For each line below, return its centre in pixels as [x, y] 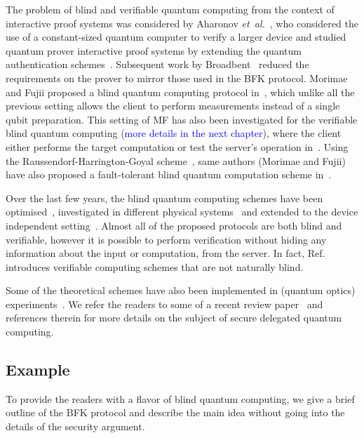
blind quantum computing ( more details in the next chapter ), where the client [174, 133]
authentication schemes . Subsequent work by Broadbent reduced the [157, 64]
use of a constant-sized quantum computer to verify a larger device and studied [176, 37]
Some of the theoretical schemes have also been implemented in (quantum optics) [181, 290]
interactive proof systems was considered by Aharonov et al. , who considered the [182, 23]
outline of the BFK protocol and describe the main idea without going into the [175, 412]
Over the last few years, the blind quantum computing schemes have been [164, 198]
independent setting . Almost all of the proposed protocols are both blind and [174, 225]
